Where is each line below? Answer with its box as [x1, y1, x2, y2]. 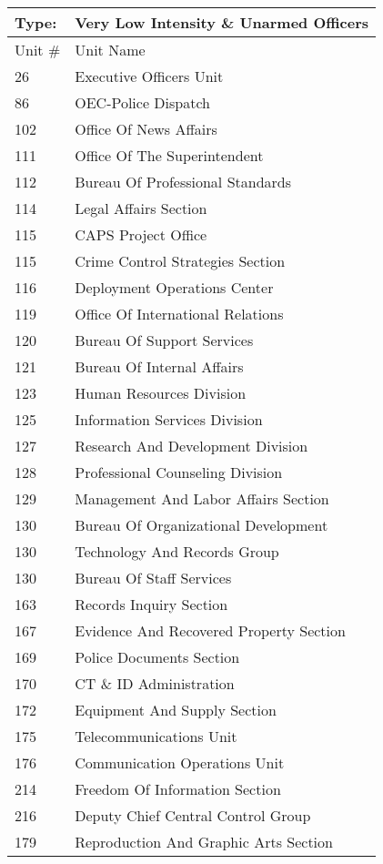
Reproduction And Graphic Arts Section [75, 831, 333, 852]
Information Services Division [75, 409, 263, 430]
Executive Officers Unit [75, 66, 224, 86]
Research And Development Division [75, 435, 308, 456]
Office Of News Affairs [75, 118, 217, 139]
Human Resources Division [75, 382, 247, 403]
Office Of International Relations [75, 303, 284, 324]
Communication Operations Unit [75, 752, 285, 773]
